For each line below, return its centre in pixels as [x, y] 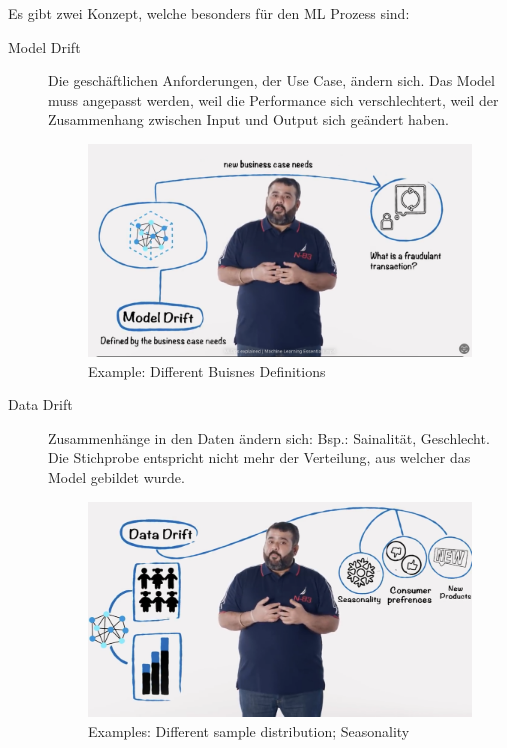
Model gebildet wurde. [116, 476]
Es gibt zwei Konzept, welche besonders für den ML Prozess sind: [209, 13]
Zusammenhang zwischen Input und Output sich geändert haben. [248, 119]
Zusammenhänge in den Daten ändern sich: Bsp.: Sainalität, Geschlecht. [269, 437]
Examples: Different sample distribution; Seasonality [249, 730]
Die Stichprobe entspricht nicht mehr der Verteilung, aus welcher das [259, 457]
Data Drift [40, 404]
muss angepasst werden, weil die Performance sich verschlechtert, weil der [273, 99]
